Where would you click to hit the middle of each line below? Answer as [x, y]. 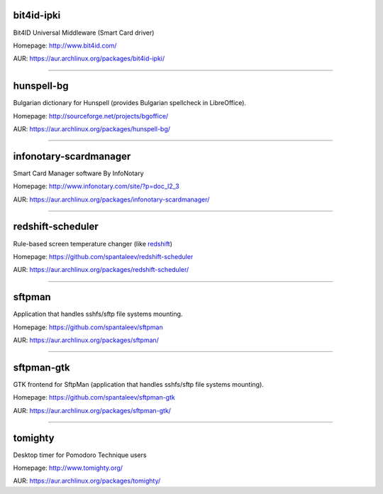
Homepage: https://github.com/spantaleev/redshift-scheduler [103, 256]
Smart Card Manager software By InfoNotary [79, 173]
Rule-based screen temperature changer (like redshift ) [93, 243]
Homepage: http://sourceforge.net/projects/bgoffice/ [91, 116]
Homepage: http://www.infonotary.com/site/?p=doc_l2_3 [96, 186]
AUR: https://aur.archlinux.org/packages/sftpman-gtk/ [92, 410]
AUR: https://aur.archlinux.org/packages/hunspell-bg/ [91, 128]
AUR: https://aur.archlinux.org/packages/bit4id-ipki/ [89, 59]
